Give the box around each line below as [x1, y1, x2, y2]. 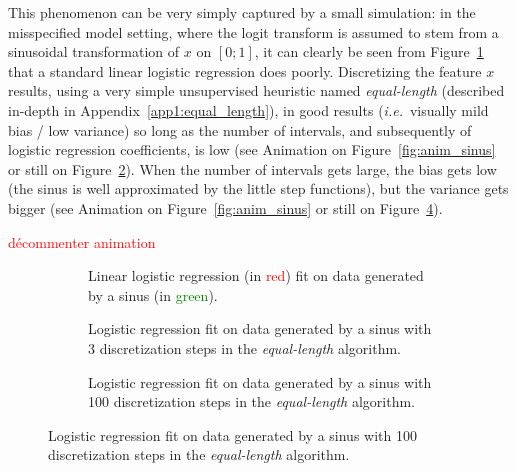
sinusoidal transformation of [8, 41, 180, 62]
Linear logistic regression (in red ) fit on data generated [88, 265, 424, 286]
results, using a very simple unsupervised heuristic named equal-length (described [8, 80, 505, 101]
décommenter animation [8, 231, 156, 252]
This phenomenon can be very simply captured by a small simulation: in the [8, 2, 476, 22]
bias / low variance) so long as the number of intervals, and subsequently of [8, 119, 472, 140]
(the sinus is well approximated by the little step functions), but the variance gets [8, 178, 509, 199]
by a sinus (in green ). [88, 284, 218, 305]
